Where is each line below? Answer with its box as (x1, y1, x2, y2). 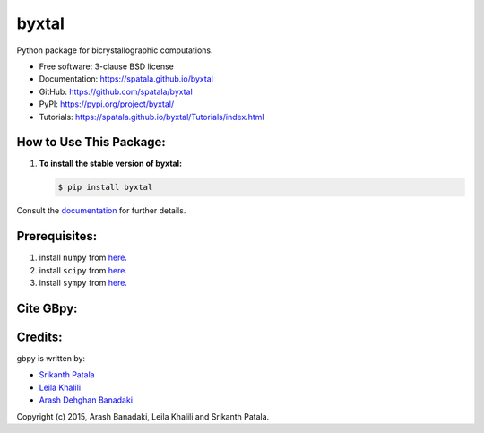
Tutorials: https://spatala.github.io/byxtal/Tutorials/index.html (39, 111, 264, 122)
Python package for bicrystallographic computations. (16, 45, 214, 56)
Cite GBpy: (16, 300, 78, 316)
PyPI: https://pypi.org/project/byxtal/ (39, 99, 175, 109)
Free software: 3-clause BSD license (39, 61, 174, 72)
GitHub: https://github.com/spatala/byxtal (39, 86, 193, 97)
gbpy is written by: (16, 352, 85, 363)
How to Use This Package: (16, 134, 166, 150)
